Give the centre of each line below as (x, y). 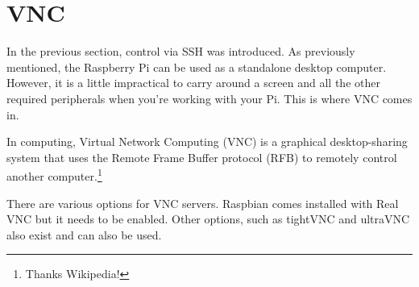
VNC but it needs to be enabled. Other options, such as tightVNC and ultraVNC (208, 219)
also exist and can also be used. (84, 234)
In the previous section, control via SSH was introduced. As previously (181, 51)
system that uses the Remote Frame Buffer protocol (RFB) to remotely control (202, 157)
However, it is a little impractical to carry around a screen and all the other (193, 83)
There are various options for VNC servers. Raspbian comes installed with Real (203, 203)
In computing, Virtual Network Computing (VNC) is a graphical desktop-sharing (207, 141)
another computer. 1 (54, 175)
